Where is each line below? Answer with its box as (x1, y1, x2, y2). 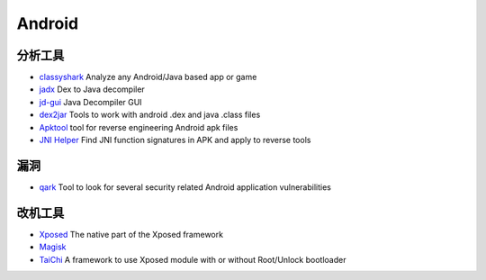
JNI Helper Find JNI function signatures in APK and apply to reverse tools (39, 135, 311, 146)
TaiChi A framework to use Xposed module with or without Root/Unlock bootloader (39, 254, 346, 265)
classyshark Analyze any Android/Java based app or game (39, 72, 257, 83)
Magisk (39, 241, 67, 252)
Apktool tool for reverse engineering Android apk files (39, 122, 238, 132)
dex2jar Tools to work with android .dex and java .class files (39, 109, 261, 121)
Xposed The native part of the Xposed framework (39, 229, 224, 239)
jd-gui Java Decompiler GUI (39, 96, 143, 107)
